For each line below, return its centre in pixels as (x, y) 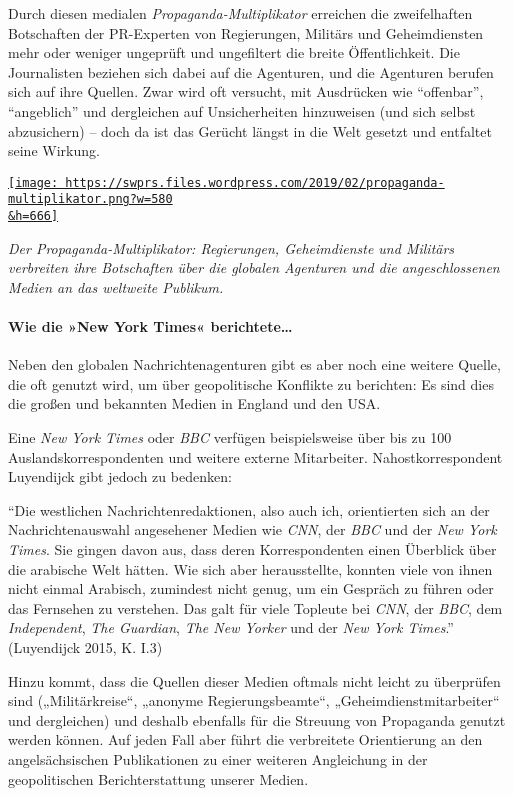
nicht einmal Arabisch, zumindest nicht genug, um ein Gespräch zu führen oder (251, 588)
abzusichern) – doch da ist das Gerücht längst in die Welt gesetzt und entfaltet (250, 130)
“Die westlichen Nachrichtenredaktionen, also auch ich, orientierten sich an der (249, 509)
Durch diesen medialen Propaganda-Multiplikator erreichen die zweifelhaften (240, 13)
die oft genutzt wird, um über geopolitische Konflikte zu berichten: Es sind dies (251, 383)
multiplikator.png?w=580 (90, 199)
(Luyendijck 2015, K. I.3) (85, 647)
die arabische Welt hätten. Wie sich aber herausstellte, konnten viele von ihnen (250, 568)
